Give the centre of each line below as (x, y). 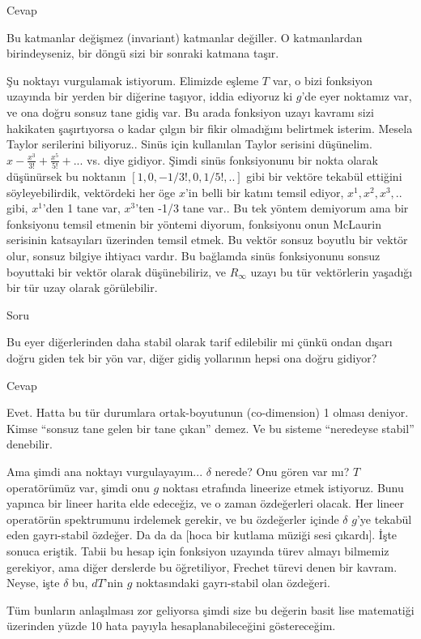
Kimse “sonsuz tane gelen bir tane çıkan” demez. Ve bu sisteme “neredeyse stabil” (210, 428)
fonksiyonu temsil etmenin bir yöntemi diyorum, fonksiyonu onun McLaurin (194, 223)
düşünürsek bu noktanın (66, 176)
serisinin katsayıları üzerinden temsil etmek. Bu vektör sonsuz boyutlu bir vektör (207, 240)
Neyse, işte (33, 583)
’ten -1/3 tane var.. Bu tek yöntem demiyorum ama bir (272, 208)
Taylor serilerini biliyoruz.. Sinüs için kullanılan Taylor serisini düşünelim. (189, 144)
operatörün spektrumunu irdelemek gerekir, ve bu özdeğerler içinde (173, 519)
